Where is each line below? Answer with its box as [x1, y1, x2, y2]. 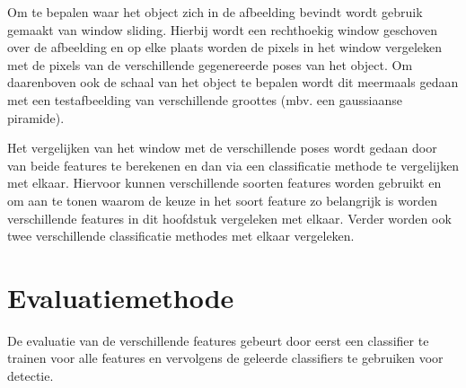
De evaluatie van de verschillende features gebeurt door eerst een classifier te [7, 331, 429, 349]
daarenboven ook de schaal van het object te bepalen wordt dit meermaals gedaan [7, 73, 459, 92]
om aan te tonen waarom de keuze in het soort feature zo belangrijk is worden [7, 190, 438, 209]
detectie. [7, 366, 54, 385]
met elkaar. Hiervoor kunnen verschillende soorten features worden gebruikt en [7, 173, 442, 192]
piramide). [7, 108, 65, 127]
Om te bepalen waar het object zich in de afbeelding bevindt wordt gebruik [7, 3, 423, 21]
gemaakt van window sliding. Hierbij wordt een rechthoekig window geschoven [7, 20, 437, 39]
